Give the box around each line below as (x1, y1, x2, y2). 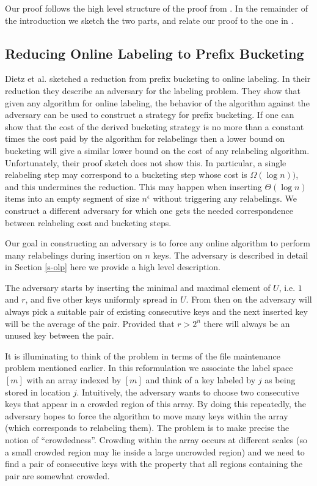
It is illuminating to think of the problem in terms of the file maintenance (5, 349, 280, 362)
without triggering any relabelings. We (153, 192, 297, 205)
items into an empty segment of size (5, 192, 139, 205)
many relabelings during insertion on (5, 248, 142, 261)
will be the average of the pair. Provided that (5, 317, 175, 330)
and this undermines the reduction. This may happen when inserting (5, 180, 262, 193)
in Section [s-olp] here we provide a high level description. (5, 260, 221, 273)
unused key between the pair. (5, 329, 114, 342)
